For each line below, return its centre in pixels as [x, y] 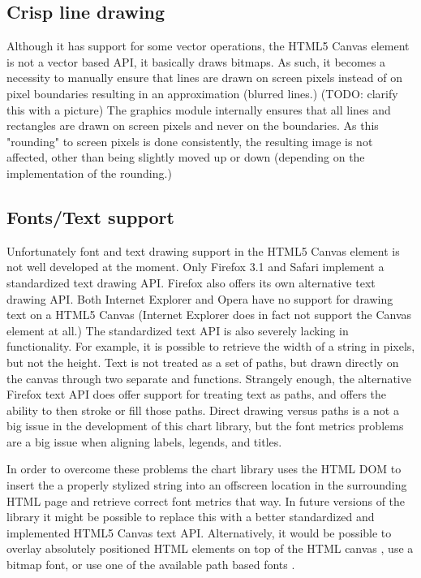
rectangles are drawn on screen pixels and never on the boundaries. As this [193, 125]
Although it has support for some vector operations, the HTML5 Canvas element [208, 46]
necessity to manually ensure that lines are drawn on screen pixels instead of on [204, 78]
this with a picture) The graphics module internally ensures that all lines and [199, 109]
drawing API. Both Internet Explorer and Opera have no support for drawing [200, 298]
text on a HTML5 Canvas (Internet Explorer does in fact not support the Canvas [209, 315]
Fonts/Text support [90, 216]
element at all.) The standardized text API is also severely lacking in [178, 330]
